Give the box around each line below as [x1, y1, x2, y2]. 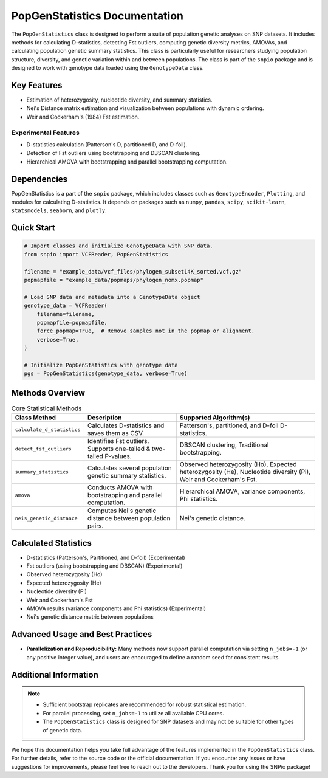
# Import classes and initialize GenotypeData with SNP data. [24, 243, 213, 249]
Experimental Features [11, 128, 80, 137]
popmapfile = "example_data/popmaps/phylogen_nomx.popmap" [24, 277, 203, 283]
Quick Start [11, 222, 55, 233]
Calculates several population [87, 464, 173, 472]
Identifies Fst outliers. [87, 437, 149, 446]
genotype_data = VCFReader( [24, 302, 108, 309]
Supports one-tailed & [87, 444, 151, 453]
